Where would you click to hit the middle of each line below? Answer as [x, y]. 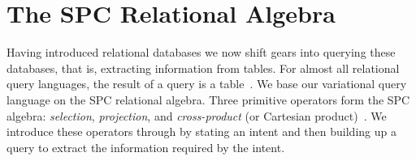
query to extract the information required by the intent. [146, 147]
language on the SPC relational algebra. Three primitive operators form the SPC [208, 99]
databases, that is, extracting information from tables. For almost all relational [203, 68]
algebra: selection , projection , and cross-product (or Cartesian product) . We [197, 115]
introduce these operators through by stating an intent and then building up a [201, 131]
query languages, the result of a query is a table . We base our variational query [207, 84]
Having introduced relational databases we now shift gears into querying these [201, 52]
